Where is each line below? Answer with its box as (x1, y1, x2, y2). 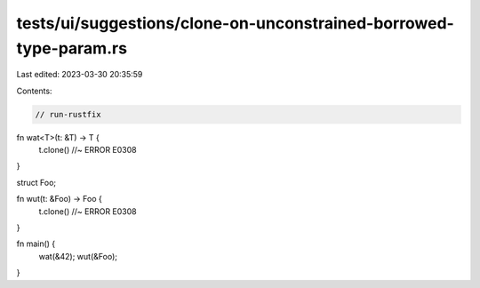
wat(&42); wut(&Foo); (38, 251, 117, 261)
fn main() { (16, 238, 56, 249)
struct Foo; (16, 177, 57, 188)
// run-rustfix (35, 109, 101, 119)
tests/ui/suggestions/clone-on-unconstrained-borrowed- (16, 13, 455, 33)
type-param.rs (16, 38, 128, 58)
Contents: (16, 85, 52, 96)
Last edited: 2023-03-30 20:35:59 (16, 69, 143, 80)
